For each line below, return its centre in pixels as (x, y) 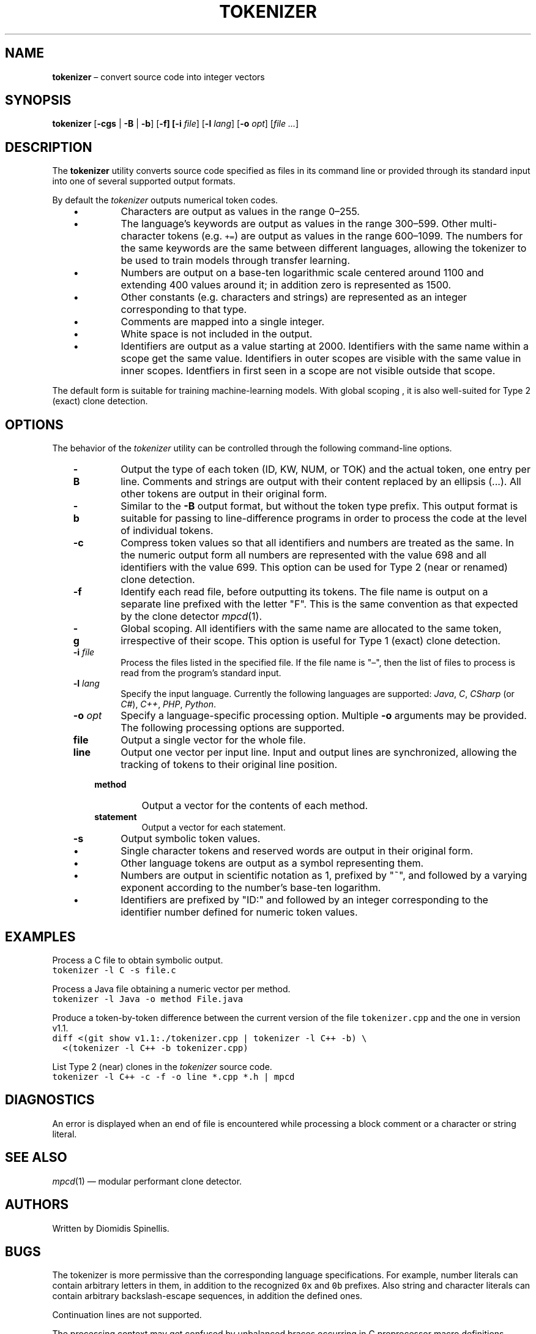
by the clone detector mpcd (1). (192, 616)
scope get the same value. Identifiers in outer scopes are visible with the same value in (321, 359)
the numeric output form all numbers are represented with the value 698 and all (303, 555)
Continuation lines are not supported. (127, 1315)
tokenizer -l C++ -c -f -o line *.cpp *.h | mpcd (173, 1076)
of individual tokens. (167, 531)
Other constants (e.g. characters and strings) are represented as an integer (294, 297)
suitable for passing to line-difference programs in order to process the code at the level (324, 518)
